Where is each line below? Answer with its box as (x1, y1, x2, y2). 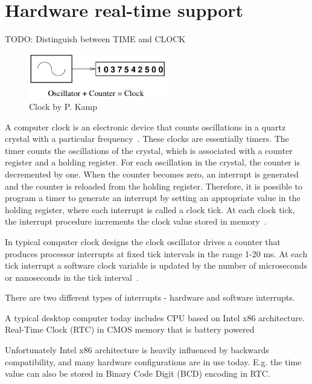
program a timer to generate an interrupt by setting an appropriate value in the (5, 191, 301, 204)
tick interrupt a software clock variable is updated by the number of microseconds (5, 259, 308, 272)
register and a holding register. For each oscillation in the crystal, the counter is (5, 156, 300, 168)
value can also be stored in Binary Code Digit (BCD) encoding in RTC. (5, 367, 270, 380)
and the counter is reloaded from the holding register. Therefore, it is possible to (5, 179, 302, 192)
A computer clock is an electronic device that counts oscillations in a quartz (5, 120, 286, 133)
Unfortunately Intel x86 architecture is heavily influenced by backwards (5, 344, 269, 356)
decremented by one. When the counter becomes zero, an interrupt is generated (5, 167, 299, 180)
